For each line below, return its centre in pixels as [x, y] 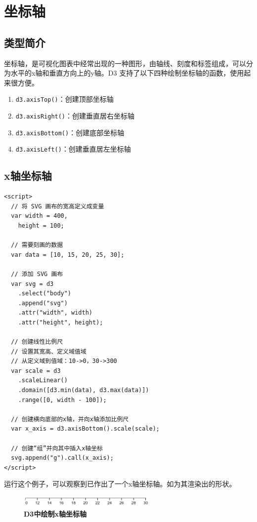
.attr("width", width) [55, 313]
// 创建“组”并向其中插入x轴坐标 [57, 448]
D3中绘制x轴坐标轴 [55, 513]
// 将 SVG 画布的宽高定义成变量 [58, 206]
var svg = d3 [32, 284]
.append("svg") [43, 303]
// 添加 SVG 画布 [37, 274]
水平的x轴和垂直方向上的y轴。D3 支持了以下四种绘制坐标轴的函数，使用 [127, 73]
